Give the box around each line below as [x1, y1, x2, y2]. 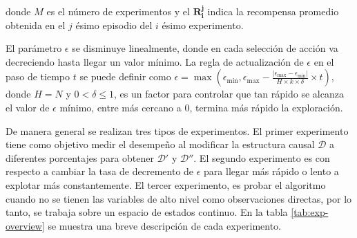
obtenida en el [6, 17, 66, 32]
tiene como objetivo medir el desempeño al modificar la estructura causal [6, 137, 315, 152]
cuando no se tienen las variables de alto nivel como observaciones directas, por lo [6, 191, 352, 205]
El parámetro [6, 41, 62, 55]
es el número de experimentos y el [46, 4, 190, 18]
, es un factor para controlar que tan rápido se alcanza [114, 86, 344, 101]
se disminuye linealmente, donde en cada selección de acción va [72, 41, 338, 55]
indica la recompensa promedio [207, 4, 339, 18]
